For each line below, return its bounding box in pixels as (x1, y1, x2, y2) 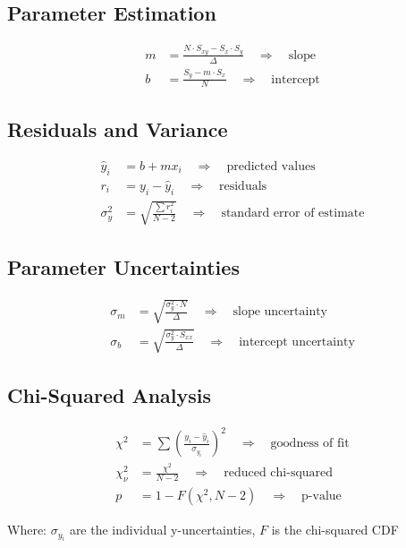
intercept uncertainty (239, 335, 355, 348)
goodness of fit (270, 437, 350, 450)
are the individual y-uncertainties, (69, 520, 256, 539)
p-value (301, 490, 342, 503)
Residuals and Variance (7, 115, 228, 142)
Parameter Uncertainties (7, 253, 240, 280)
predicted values (226, 159, 316, 173)
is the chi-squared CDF (271, 520, 399, 539)
